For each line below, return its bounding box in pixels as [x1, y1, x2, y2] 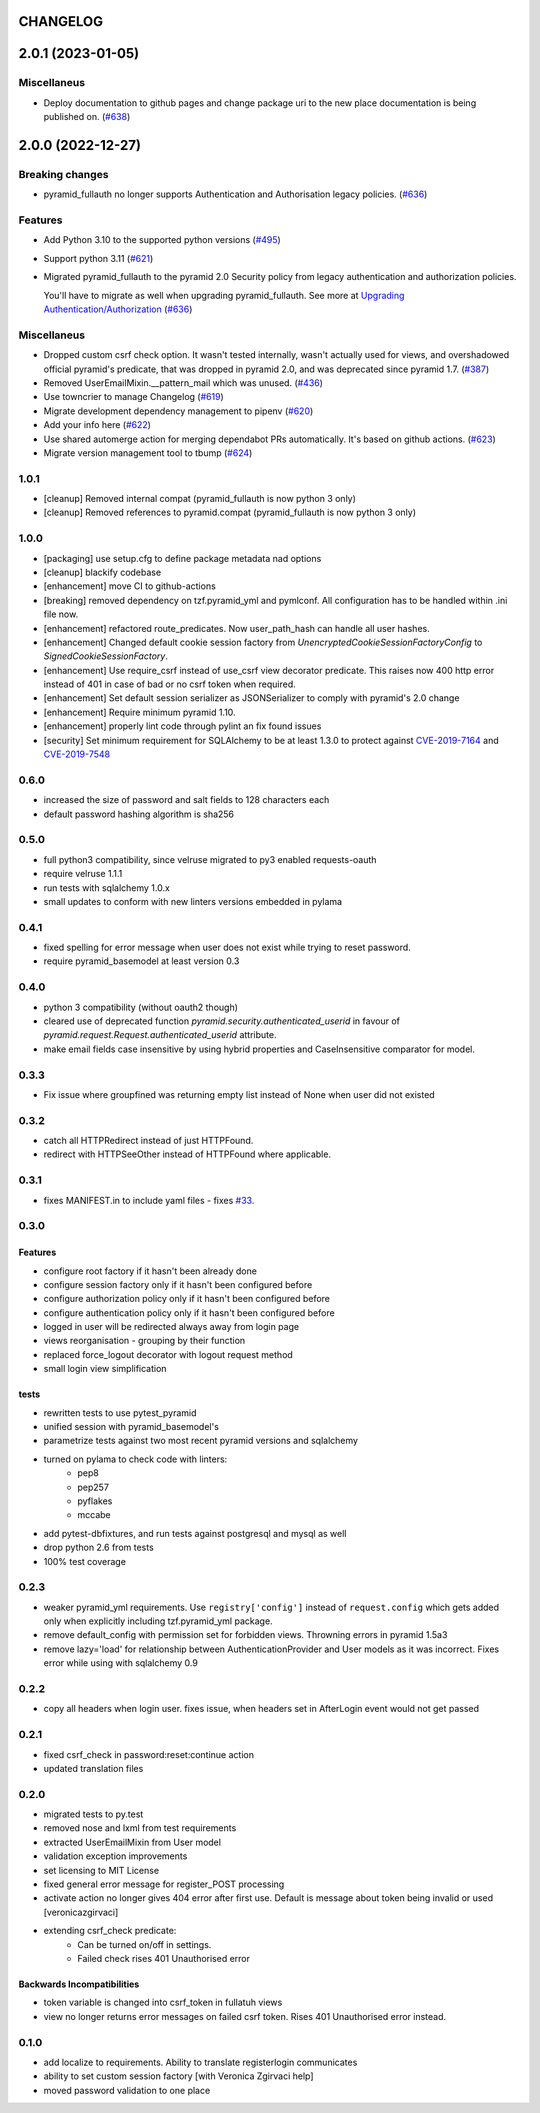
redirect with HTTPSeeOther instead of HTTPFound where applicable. [43, 1148, 332, 1160]
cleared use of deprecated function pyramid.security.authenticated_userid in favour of [43, 1015, 400, 1027]
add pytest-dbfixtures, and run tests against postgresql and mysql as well [43, 1527, 347, 1539]
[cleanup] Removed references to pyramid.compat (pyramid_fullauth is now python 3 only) [43, 506, 417, 519]
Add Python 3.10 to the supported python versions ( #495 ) [43, 234, 282, 246]
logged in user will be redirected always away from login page [43, 1321, 300, 1333]
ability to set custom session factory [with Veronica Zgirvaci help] [43, 2070, 314, 2082]
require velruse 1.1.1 [43, 868, 123, 880]
